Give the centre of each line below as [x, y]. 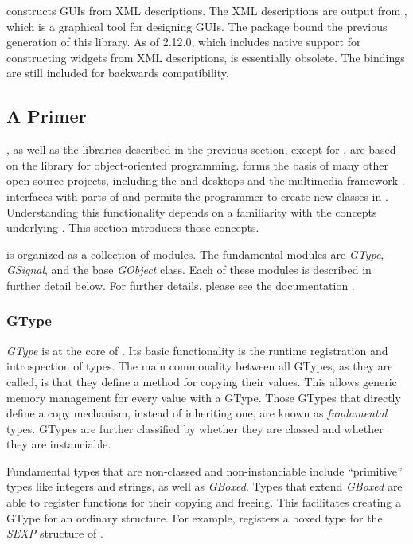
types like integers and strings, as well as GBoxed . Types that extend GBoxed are [205, 486]
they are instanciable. [59, 444]
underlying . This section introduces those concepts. [133, 227]
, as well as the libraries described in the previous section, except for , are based [201, 149]
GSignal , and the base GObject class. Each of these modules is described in [189, 270]
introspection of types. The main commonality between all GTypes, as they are [200, 366]
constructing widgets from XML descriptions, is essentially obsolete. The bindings [206, 57]
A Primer [47, 116]
